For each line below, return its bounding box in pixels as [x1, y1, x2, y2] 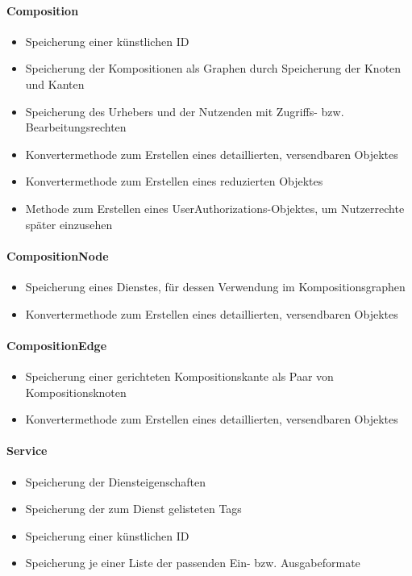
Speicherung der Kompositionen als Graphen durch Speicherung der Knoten [25, 60, 402, 77]
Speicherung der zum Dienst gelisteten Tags [25, 500, 242, 517]
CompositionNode [6, 247, 109, 264]
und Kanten [25, 75, 85, 92]
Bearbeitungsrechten [25, 119, 127, 136]
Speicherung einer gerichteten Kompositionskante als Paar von [25, 367, 334, 384]
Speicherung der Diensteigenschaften [25, 473, 206, 490]
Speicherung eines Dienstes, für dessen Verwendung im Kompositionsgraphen [25, 278, 406, 294]
